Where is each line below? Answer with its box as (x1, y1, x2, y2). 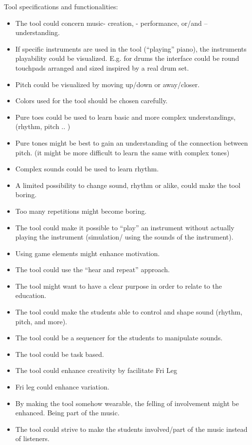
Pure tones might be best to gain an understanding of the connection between (15, 137, 248, 148)
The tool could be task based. (15, 349, 104, 359)
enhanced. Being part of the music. (15, 408, 120, 418)
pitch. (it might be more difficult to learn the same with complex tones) (15, 147, 230, 157)
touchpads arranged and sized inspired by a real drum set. (15, 62, 189, 73)
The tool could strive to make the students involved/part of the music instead (15, 424, 248, 434)
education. (15, 290, 46, 300)
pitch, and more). (15, 316, 68, 326)
